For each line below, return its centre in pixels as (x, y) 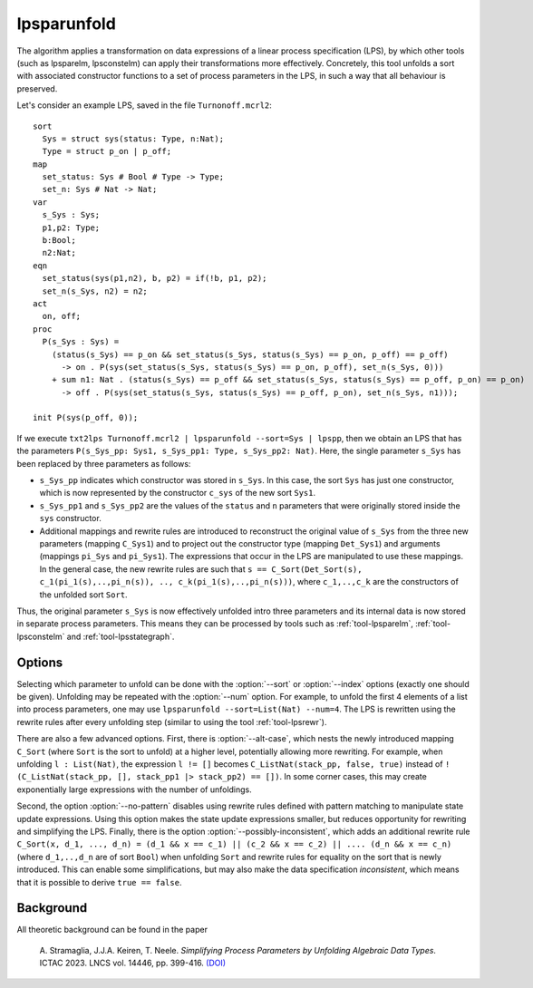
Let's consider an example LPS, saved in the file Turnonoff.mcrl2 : (144, 105)
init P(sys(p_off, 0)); (86, 418)
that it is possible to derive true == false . (99, 882)
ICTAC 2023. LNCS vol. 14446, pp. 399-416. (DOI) (133, 963)
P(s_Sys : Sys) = (81, 342)
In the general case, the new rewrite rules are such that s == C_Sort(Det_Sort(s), (201, 569)
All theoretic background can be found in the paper (112, 930)
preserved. (37, 88)
